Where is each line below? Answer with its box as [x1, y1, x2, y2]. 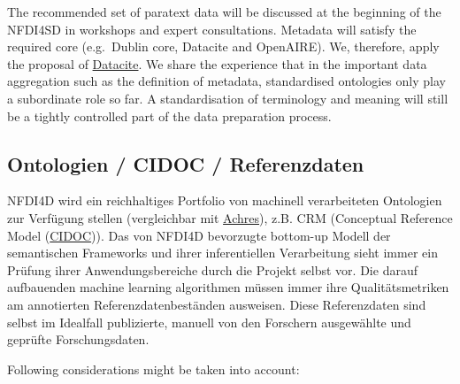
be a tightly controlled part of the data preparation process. [7, 106, 332, 125]
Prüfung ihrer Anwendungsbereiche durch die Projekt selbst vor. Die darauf [7, 260, 418, 279]
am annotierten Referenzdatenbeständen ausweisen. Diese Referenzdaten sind [7, 295, 426, 313]
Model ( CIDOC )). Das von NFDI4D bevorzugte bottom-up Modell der [7, 226, 391, 244]
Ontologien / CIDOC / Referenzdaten [7, 150, 364, 177]
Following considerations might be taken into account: [7, 359, 300, 378]
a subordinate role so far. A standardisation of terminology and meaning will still [7, 88, 448, 107]
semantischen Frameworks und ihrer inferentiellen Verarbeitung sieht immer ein [7, 243, 438, 262]
